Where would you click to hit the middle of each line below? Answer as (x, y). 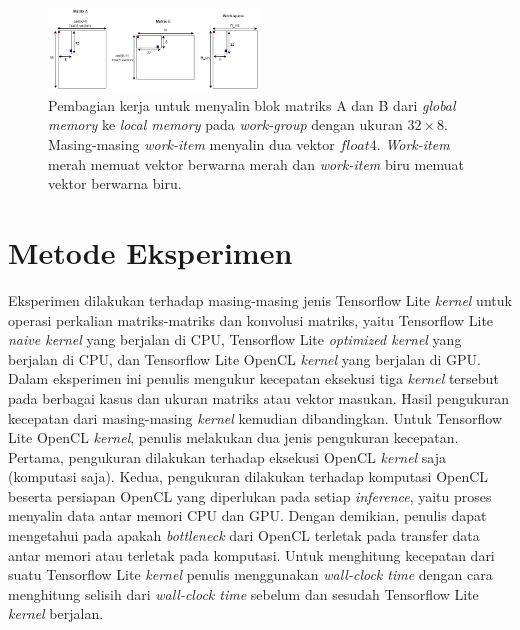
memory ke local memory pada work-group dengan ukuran (225, 124)
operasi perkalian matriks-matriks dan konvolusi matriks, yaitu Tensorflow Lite (251, 319)
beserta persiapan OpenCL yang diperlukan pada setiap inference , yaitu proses (250, 495)
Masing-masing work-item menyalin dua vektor (191, 144)
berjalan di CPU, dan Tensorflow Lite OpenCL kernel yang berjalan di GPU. (244, 358)
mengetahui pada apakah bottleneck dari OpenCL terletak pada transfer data (244, 535)
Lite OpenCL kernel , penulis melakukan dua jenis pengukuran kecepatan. (233, 437)
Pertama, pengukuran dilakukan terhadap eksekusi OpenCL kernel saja (227, 456)
